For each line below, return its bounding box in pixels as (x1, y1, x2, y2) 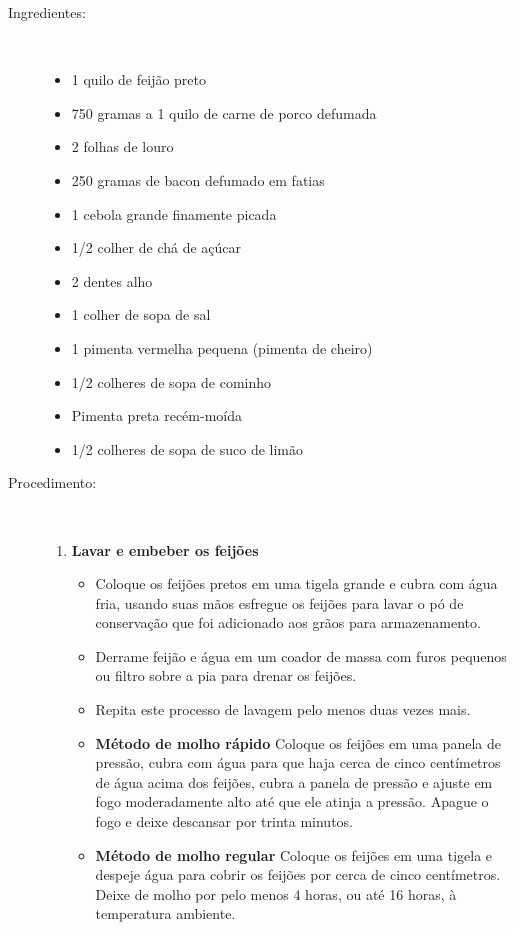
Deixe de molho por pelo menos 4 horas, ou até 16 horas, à (95, 883, 457, 904)
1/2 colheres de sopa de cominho (71, 371, 272, 392)
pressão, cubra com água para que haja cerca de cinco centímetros (95, 752, 501, 773)
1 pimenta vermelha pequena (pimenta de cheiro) (71, 337, 373, 358)
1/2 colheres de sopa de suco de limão (71, 438, 304, 459)
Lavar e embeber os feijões (71, 539, 259, 560)
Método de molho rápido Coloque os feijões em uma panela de (95, 732, 501, 753)
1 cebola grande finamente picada (71, 203, 277, 224)
